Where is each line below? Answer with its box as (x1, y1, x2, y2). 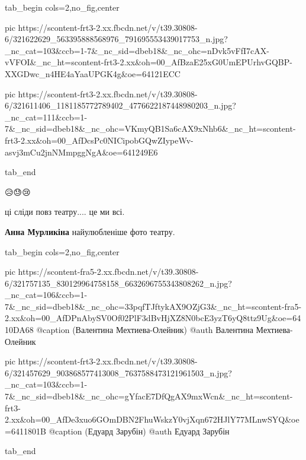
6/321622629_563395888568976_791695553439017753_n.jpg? (5, 33, 228, 45)
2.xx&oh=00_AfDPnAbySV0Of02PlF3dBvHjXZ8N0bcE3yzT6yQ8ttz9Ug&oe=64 (5, 312, 301, 324)
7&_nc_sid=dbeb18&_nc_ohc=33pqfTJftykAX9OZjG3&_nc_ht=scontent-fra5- (5, 300, 302, 312)
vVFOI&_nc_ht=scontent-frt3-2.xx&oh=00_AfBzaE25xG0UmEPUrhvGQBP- (5, 56, 292, 68)
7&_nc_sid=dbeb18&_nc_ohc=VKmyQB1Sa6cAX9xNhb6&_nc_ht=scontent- (5, 122, 296, 135)
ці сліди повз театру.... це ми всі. (5, 205, 125, 218)
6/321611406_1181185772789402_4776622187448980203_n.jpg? (5, 99, 236, 112)
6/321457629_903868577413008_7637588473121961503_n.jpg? (5, 366, 232, 379)
